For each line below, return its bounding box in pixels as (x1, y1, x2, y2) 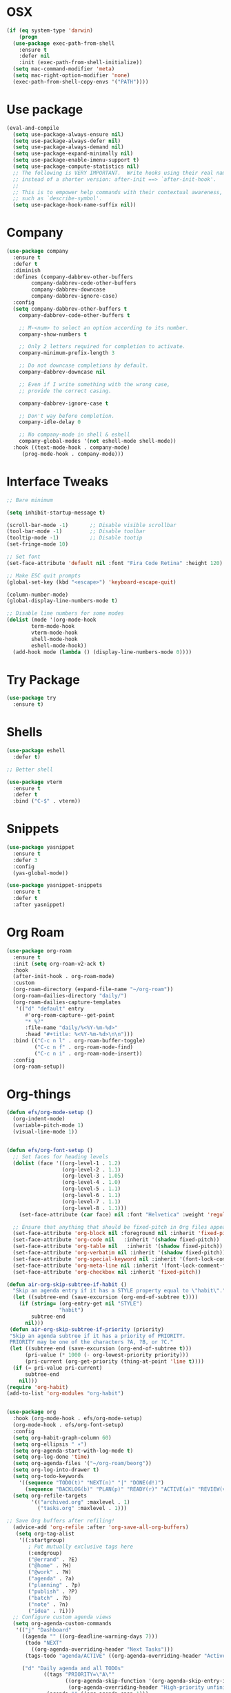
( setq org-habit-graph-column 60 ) (12, 1434, 112, 1441)
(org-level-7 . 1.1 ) (61, 1198, 121, 1205)
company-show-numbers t (19, 331, 88, 338)
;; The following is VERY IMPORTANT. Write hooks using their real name (12, 169, 229, 176)
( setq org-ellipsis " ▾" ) (12, 1441, 88, 1448)
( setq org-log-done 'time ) (12, 1453, 90, 1461)
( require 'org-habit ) (6, 1384, 69, 1390)
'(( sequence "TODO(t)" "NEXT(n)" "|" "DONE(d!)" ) (19, 1479, 165, 1486)
